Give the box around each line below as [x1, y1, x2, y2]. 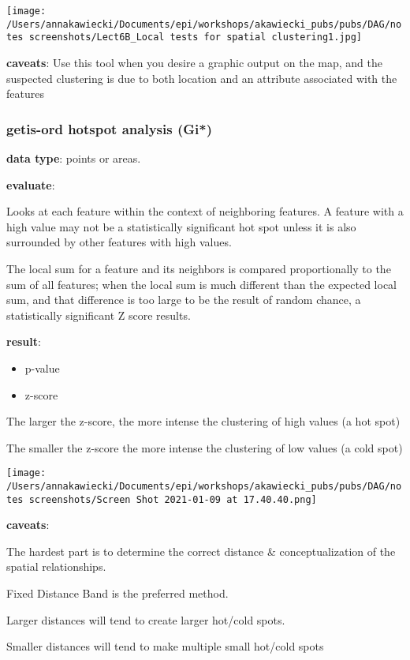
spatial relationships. [6, 558, 106, 575]
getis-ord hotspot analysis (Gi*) [6, 118, 212, 138]
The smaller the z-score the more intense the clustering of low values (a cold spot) [6, 439, 403, 456]
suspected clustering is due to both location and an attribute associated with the [6, 69, 397, 86]
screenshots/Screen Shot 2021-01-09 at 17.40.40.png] [28, 493, 317, 505]
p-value [24, 359, 60, 376]
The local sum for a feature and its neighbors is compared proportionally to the [6, 260, 391, 276]
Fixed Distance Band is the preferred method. [6, 585, 229, 602]
